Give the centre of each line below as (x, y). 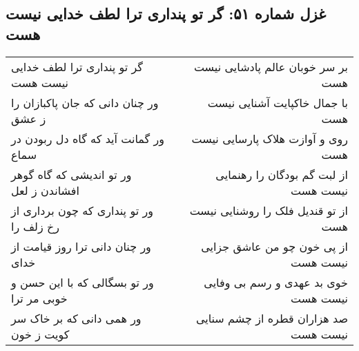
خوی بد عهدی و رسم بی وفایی (276, 282)
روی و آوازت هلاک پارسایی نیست (270, 138)
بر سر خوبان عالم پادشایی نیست (271, 66)
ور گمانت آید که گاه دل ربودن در (88, 138)
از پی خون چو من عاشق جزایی (274, 246)
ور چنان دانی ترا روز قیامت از (81, 246)
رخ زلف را (36, 226)
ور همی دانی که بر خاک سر (76, 318)
